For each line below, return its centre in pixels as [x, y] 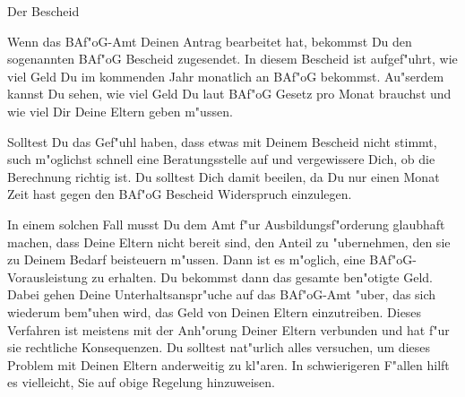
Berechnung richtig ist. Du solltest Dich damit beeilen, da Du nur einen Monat [224, 176]
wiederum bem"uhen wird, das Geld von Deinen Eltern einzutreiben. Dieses [215, 311]
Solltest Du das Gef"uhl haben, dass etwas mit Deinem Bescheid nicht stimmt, [222, 141]
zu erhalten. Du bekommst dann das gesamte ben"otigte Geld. [262, 276]
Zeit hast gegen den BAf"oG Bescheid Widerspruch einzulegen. [180, 194]
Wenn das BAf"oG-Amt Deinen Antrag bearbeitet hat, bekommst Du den [210, 41]
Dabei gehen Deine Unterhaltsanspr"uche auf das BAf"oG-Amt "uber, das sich [222, 294]
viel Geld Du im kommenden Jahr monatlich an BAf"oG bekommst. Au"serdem [226, 76]
